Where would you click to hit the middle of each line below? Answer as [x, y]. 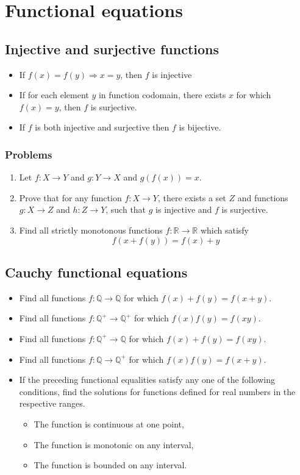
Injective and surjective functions [112, 48]
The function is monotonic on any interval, [114, 444]
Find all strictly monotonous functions [91, 230]
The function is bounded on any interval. [110, 465]
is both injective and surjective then [102, 127]
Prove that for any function [70, 197]
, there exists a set [192, 197]
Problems [29, 154]
